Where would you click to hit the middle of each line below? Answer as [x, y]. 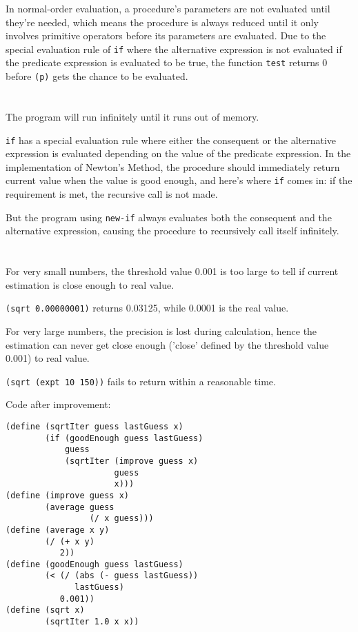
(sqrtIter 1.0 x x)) [92, 622]
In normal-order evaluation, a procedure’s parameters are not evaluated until [168, 8]
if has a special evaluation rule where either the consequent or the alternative [171, 140]
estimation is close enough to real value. [90, 284]
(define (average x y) [58, 530]
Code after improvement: [58, 404]
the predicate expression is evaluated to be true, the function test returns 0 [167, 62]
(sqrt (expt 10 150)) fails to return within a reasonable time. [141, 381]
